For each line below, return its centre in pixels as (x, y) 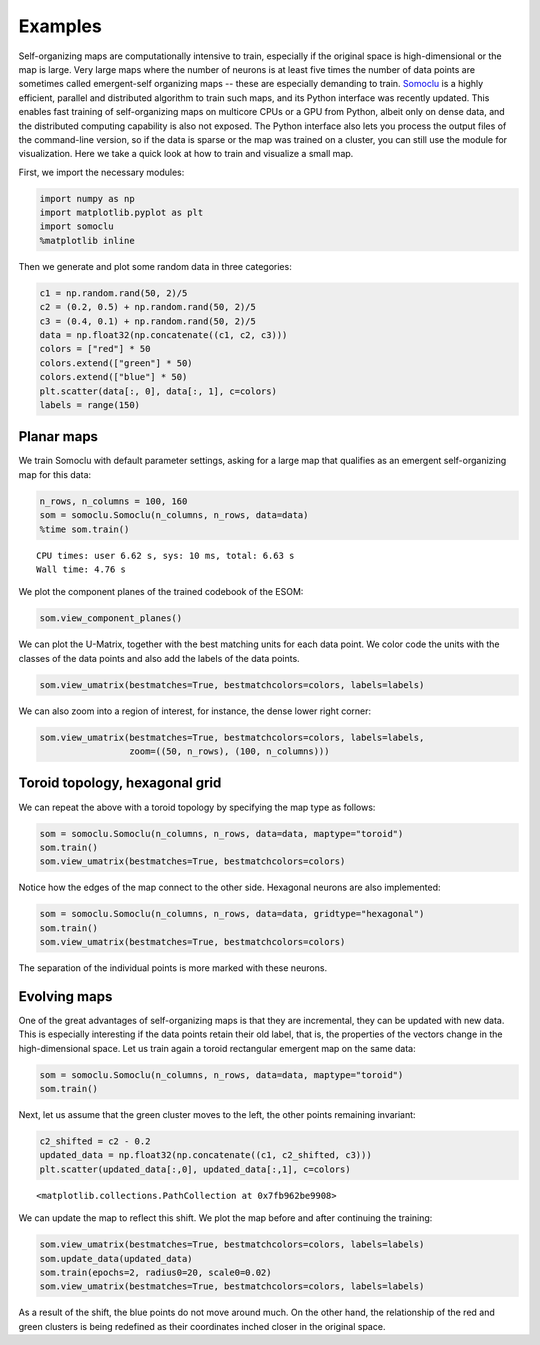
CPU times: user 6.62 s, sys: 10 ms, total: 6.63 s (165, 555)
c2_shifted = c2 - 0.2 (95, 1141)
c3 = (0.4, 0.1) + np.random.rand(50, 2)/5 (148, 321)
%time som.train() (84, 529)
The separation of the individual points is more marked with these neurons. (173, 968)
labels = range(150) (89, 404)
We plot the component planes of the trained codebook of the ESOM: (161, 592)
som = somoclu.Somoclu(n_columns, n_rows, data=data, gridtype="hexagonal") (232, 914)
